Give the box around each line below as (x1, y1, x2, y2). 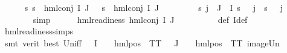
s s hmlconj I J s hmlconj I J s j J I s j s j (24, 1, 283, 13)
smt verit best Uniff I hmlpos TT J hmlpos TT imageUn (4, 36, 280, 49)
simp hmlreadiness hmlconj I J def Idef (33, 13, 248, 25)
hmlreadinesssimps (4, 25, 74, 37)
